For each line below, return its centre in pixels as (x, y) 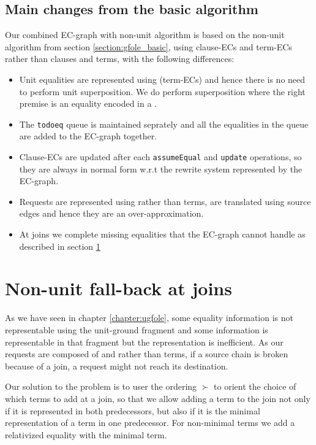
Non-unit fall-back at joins (118, 288)
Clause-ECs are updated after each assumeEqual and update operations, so (160, 157)
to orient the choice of (255, 386)
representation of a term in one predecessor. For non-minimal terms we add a (150, 423)
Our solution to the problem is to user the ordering (101, 386)
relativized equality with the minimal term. (86, 434)
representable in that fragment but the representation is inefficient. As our (144, 342)
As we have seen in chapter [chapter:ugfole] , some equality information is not (149, 318)
